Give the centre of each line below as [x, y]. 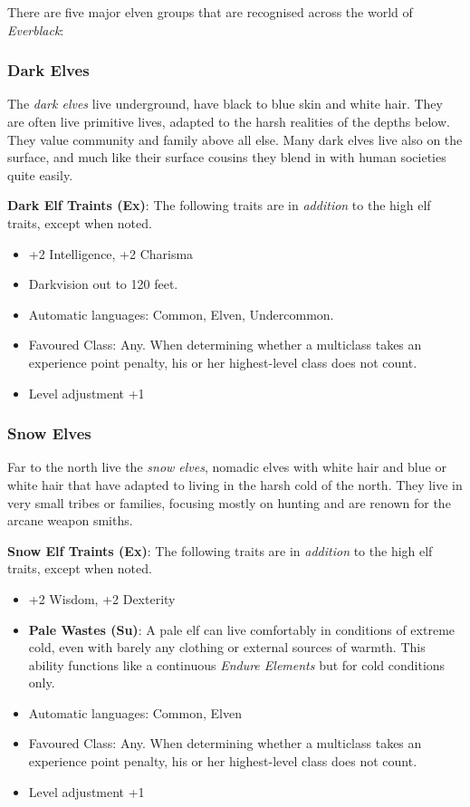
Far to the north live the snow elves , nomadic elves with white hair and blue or [227, 467]
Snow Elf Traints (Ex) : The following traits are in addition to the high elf [220, 550]
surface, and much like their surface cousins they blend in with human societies [227, 157]
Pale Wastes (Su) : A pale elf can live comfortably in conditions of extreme [242, 629]
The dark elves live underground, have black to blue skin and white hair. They [225, 104]
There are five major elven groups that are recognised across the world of [210, 12]
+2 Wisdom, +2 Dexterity [102, 598]
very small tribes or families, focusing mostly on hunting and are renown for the [229, 502]
